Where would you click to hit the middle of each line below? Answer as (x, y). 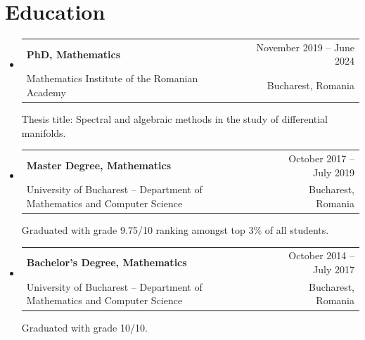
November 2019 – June (305, 47)
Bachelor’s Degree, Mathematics (107, 262)
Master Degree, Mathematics (99, 165)
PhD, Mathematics (73, 54)
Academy (46, 92)
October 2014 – (321, 255)
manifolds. (44, 132)
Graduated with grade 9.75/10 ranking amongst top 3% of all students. (175, 230)
